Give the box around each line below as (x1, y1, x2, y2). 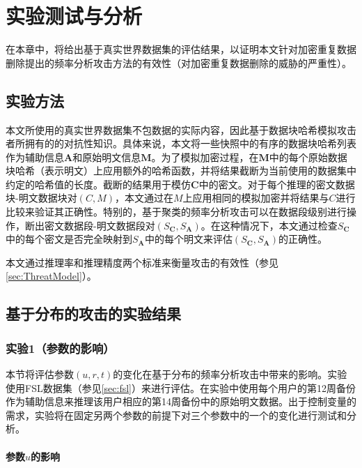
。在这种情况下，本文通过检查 (200, 218, 338, 232)
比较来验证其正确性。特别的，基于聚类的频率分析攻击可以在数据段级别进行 (6, 204, 347, 219)
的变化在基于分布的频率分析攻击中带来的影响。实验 (113, 367, 347, 382)
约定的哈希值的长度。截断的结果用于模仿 (6, 176, 191, 191)
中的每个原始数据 (269, 149, 347, 164)
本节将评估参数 (6, 367, 74, 382)
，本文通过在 (114, 190, 173, 205)
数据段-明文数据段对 (63, 218, 155, 232)
